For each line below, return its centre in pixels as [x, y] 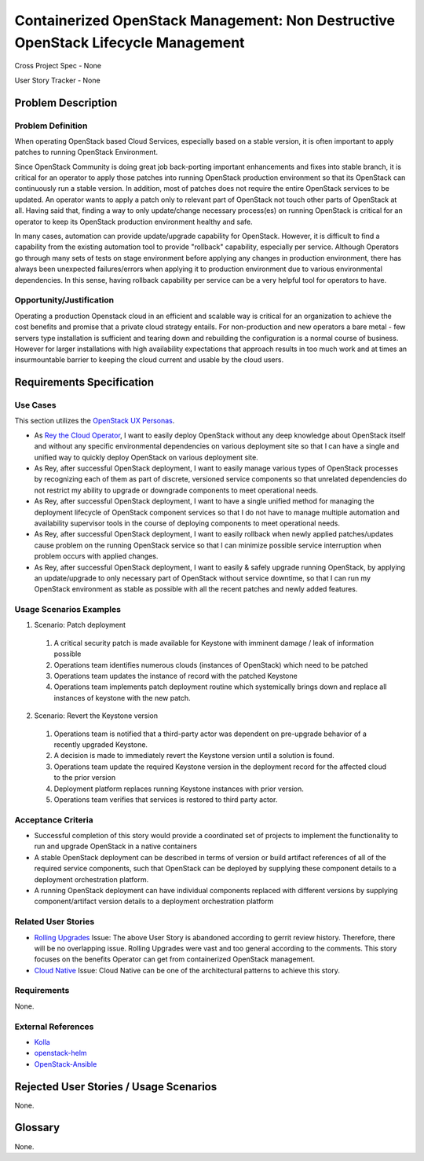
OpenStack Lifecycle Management [130, 42]
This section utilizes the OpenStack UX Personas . [95, 421]
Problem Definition [51, 126]
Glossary [37, 1128]
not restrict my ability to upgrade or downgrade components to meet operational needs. [176, 490]
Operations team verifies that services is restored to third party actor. [166, 799]
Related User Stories [55, 921]
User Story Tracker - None [58, 80]
